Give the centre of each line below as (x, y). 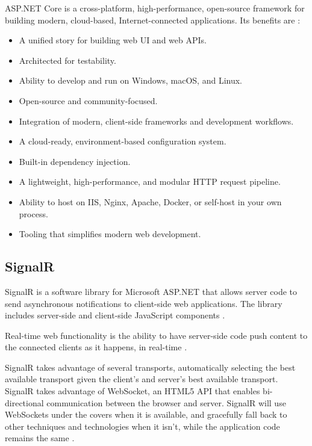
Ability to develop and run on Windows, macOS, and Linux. (130, 80)
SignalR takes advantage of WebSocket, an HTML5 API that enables (133, 391)
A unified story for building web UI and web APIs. (113, 40)
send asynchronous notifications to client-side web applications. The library (144, 303)
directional (24, 402)
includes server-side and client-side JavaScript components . (115, 315)
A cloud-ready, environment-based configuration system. (123, 141)
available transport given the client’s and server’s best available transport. (142, 379)
